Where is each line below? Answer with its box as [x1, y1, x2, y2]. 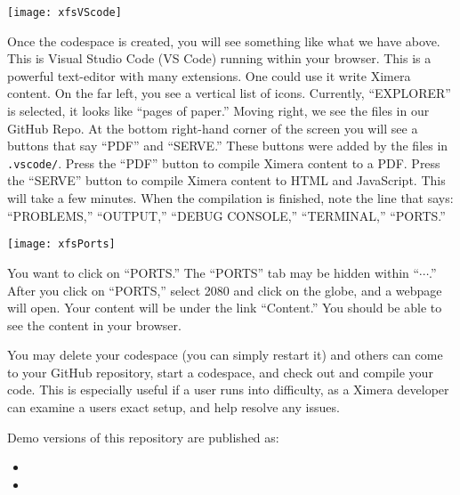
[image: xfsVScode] [7, 6, 122, 19]
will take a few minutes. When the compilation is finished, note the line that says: [7, 189, 454, 207]
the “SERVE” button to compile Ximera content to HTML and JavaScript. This [7, 171, 446, 190]
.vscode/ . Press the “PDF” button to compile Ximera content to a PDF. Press [7, 153, 440, 172]
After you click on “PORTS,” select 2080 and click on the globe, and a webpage [7, 280, 442, 299]
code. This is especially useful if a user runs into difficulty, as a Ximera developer [7, 380, 449, 399]
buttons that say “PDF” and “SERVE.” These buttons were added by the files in [7, 136, 448, 155]
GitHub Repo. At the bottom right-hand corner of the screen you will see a [7, 118, 418, 137]
